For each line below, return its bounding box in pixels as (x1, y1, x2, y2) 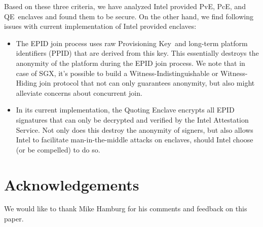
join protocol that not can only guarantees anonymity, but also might (39, 78, 255, 88)
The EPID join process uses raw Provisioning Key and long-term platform (16, 37, 248, 48)
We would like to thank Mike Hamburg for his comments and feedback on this (4, 203, 247, 214)
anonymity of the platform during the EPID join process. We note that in (16, 57, 245, 68)
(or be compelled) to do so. (16, 144, 100, 155)
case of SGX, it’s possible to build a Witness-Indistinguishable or (16, 67, 218, 78)
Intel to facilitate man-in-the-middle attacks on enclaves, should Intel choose (16, 134, 253, 145)
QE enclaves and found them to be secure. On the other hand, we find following (4, 11, 254, 21)
